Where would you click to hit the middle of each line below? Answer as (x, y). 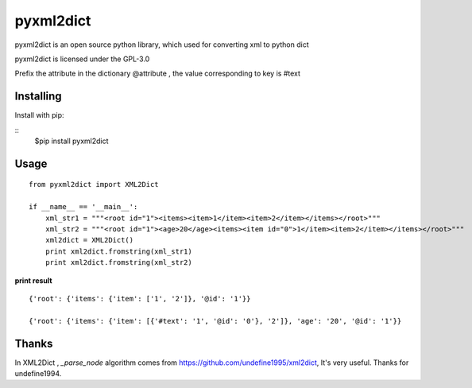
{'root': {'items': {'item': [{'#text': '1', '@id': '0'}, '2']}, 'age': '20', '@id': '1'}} (215, 321)
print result (33, 280)
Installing (39, 97)
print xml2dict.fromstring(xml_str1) (118, 251)
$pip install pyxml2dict (72, 141)
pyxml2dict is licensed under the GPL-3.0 (82, 59)
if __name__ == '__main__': (83, 207)
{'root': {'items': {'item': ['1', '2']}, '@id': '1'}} (140, 299)
